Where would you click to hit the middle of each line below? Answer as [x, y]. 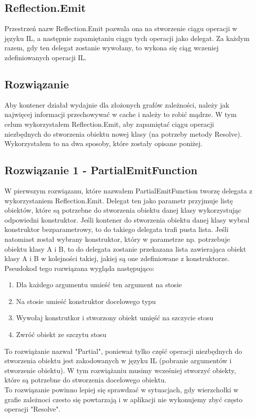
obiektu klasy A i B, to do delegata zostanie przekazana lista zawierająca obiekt [125, 248]
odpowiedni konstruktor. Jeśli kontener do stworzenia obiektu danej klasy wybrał [127, 219]
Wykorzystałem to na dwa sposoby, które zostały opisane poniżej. [104, 143]
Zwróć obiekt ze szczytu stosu [61, 334]
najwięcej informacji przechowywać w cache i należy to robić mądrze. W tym [121, 114]
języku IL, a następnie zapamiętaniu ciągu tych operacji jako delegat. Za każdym [127, 38]
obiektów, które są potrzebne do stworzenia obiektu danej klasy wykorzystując [123, 210]
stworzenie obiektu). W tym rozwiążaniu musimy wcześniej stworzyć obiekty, [120, 370]
